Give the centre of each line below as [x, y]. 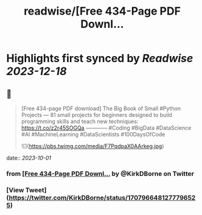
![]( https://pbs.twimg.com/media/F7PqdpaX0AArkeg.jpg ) [92, 146]
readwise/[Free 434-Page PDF [102, 11]
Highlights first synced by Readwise [100, 58]
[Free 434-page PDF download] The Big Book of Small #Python [101, 108]
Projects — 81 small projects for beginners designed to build [96, 115]
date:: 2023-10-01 [29, 158]
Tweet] [36, 190]
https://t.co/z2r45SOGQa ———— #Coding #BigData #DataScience [106, 128]
